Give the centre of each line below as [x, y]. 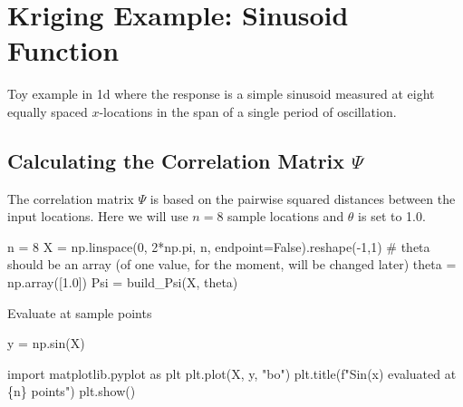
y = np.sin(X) [46, 343]
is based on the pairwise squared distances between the [303, 198]
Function [63, 50]
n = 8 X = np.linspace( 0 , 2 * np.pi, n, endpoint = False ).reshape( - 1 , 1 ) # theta [219, 246]
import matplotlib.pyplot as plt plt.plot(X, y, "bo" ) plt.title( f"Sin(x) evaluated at [232, 373]
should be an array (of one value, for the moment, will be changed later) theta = [232, 264]
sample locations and [286, 216]
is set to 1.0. [392, 216]
